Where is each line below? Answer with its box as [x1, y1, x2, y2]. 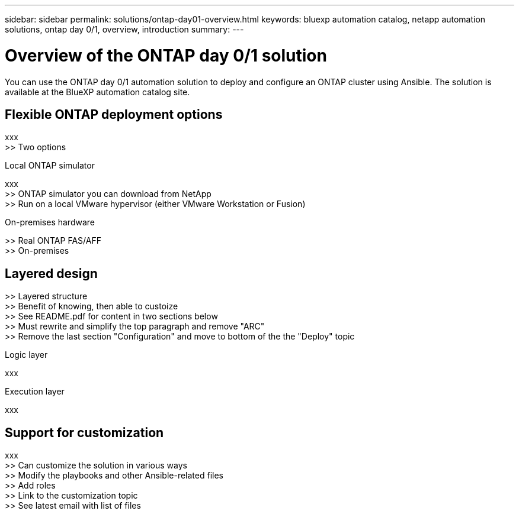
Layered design [5, 266, 98, 281]
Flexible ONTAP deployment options [5, 106, 223, 122]
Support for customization [5, 425, 164, 440]
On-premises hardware [5, 217, 95, 228]
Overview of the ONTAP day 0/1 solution [5, 45, 327, 66]
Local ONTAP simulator [5, 160, 95, 171]
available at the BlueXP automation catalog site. [5, 86, 190, 97]
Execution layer [5, 386, 65, 397]
